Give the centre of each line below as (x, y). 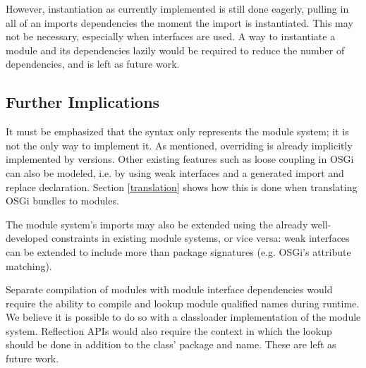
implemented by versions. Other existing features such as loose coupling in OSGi (180, 159)
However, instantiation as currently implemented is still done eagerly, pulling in (177, 8)
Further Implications (83, 102)
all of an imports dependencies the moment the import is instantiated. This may (179, 22)
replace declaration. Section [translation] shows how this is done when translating (182, 186)
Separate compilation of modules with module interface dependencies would (169, 289)
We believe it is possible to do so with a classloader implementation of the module (183, 317)
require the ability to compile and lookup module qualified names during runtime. (183, 303)
